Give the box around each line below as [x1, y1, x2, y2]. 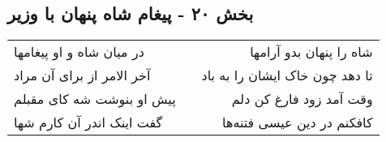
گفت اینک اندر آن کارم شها [14, 113, 163, 132]
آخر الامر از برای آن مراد [14, 66, 151, 85]
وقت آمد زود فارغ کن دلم [231, 89, 373, 109]
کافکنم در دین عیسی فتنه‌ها [222, 113, 373, 132]
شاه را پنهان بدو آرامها [250, 42, 373, 62]
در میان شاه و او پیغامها [14, 42, 144, 62]
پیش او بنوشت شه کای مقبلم [14, 89, 176, 109]
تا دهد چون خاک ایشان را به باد [201, 66, 373, 85]
